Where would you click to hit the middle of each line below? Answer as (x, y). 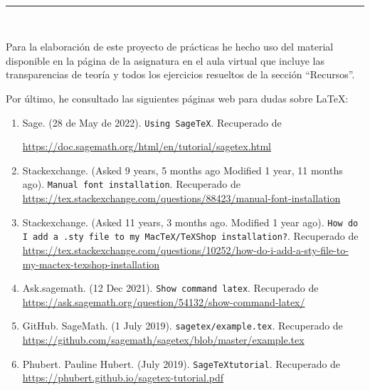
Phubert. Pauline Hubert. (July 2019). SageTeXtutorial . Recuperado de (181, 363)
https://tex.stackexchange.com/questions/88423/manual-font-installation (181, 198)
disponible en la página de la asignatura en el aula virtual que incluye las (165, 60)
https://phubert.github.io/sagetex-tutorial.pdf (123, 378)
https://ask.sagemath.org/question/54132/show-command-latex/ (164, 301)
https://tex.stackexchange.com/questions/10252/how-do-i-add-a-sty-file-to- (185, 249)
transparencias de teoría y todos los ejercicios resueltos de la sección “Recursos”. (180, 74)
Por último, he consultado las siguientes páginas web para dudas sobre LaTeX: (177, 98)
